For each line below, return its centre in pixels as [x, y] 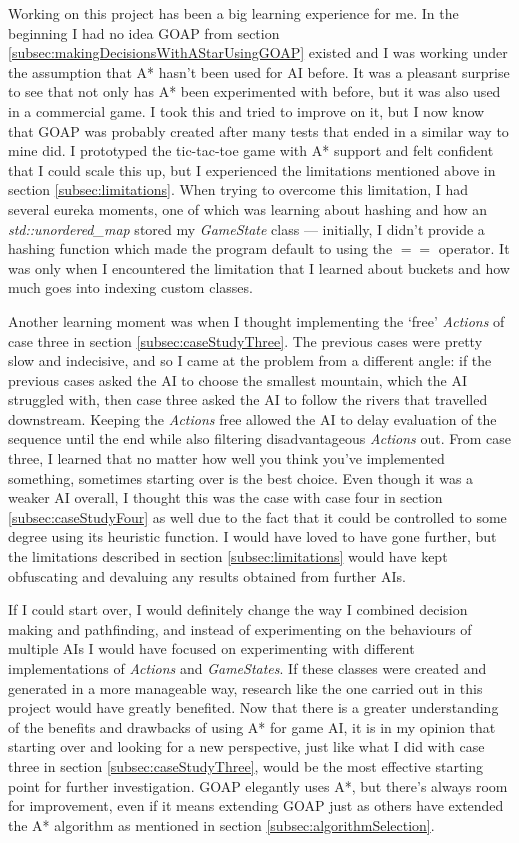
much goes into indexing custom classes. [130, 287]
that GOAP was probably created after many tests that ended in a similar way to [258, 130]
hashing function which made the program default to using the [200, 248]
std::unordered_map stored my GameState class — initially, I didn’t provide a [246, 228]
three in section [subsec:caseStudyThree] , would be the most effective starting [245, 765]
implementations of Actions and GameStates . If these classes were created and [247, 668]
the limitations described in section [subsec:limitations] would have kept [228, 556]
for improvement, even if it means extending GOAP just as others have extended [256, 805]
